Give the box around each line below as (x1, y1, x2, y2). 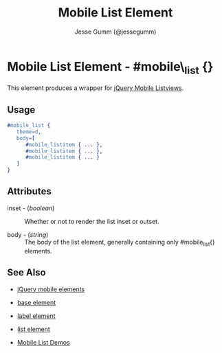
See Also (7, 266, 46, 279)
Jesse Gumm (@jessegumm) (74, 27, 157, 36)
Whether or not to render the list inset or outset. (24, 217, 159, 225)
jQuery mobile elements (16, 285, 85, 293)
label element (16, 311, 56, 320)
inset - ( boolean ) (7, 204, 55, 212)
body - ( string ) (7, 230, 49, 238)
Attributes (7, 185, 52, 197)
